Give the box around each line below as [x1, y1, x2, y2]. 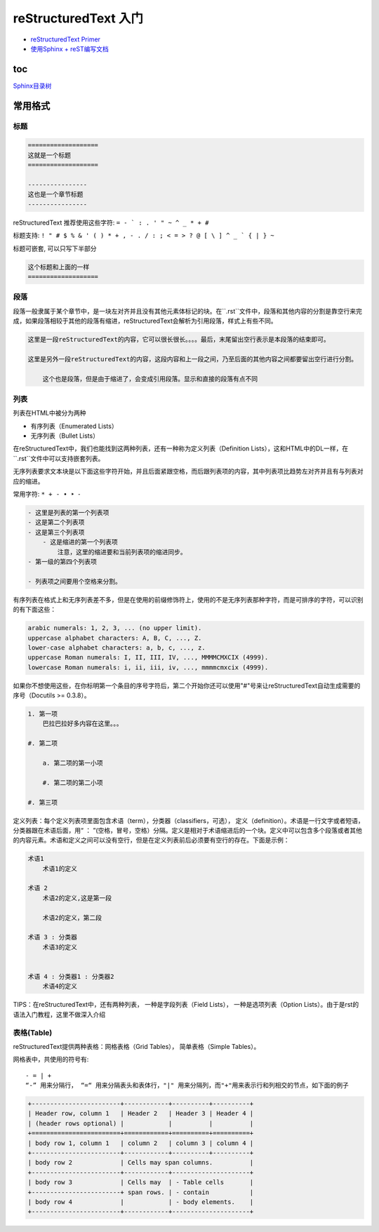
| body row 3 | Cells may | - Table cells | [27, 1179, 254, 1186]
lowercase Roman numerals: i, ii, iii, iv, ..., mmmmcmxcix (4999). [27, 663, 269, 671]
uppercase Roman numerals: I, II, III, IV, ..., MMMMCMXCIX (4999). [27, 653, 269, 662]
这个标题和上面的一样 [27, 263, 90, 271]
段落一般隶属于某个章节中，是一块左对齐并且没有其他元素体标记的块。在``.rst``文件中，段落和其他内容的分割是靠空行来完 [13, 307, 363, 315]
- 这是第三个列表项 [27, 528, 85, 536]
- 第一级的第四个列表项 [27, 558, 98, 565]
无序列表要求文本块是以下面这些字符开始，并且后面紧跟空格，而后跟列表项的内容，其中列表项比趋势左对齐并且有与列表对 [13, 467, 364, 476]
